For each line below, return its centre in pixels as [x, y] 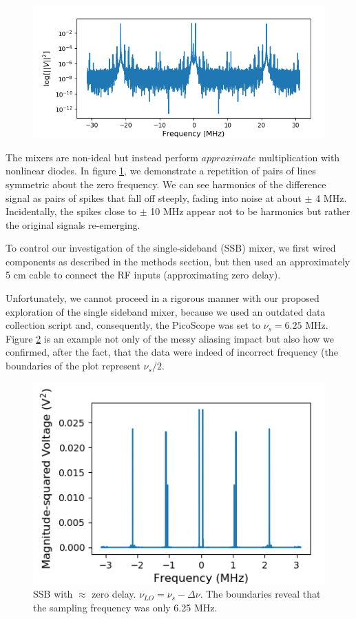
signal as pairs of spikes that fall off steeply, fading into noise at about [154, 197]
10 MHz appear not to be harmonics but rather [250, 211]
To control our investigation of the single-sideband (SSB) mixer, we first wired [171, 248]
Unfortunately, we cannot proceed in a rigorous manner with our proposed [163, 298]
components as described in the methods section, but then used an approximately [178, 261]
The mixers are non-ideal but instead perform [102, 157]
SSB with [53, 594]
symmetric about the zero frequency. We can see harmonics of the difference [166, 184]
